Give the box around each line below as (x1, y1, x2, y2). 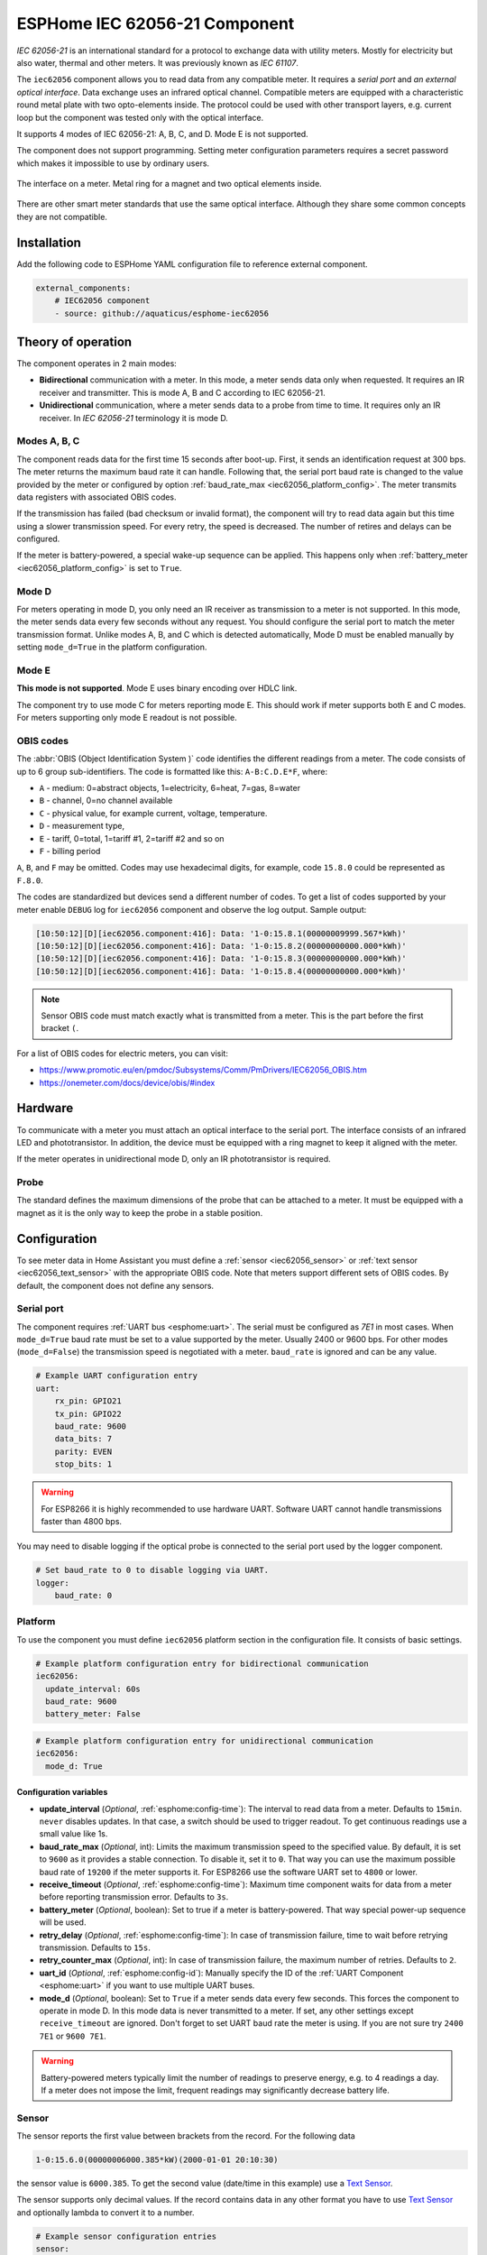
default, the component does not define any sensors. (16, 1280, 215, 1291)
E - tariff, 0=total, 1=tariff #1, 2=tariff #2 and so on (39, 833, 225, 843)
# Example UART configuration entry (35, 1371, 198, 1381)
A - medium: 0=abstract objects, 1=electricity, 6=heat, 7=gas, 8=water (39, 783, 301, 793)
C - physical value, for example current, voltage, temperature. (39, 807, 268, 818)
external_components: (35, 282, 132, 293)
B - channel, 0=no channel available (39, 795, 173, 806)
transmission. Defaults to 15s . (39, 1942, 151, 1953)
